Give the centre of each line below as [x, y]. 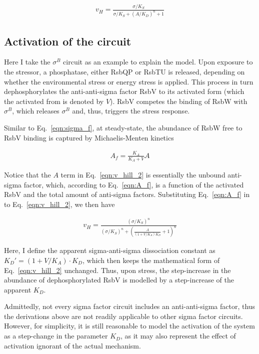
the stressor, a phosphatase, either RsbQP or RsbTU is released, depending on [124, 72]
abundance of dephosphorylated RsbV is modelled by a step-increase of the [119, 280]
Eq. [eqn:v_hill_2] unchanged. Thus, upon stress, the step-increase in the [117, 270]
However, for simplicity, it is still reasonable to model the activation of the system [129, 326]
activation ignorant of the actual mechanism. [72, 345]
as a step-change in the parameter [56, 336]
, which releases [36, 111]
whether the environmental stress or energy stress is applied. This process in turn [129, 81]
